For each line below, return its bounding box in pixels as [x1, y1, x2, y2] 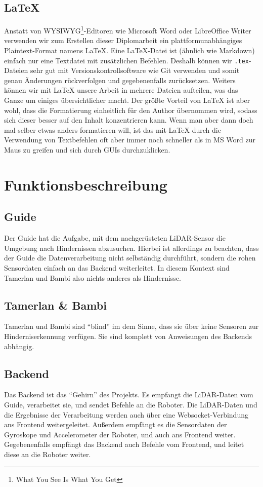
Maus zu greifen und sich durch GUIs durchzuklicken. [4, 144, 170, 155]
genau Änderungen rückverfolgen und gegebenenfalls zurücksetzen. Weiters [4, 74, 236, 85]
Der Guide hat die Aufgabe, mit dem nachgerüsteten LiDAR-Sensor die [4, 233, 226, 243]
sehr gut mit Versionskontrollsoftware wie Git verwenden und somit [30, 65, 240, 76]
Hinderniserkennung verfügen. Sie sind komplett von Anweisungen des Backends [4, 330, 252, 341]
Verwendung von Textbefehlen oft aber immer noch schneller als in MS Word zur [4, 134, 256, 145]
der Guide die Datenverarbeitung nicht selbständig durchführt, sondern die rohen [4, 252, 256, 263]
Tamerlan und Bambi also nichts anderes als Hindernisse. [4, 272, 181, 283]
